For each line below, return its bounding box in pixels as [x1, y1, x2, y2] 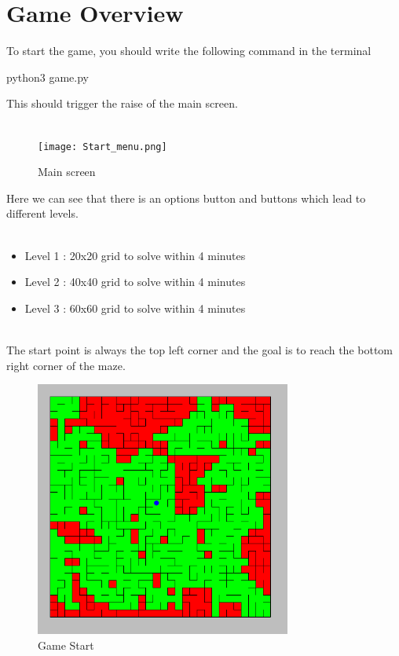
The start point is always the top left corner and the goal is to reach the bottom [6, 341, 393, 357]
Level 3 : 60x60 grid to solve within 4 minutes [24, 299, 246, 316]
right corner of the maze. [6, 357, 126, 373]
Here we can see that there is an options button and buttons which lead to [6, 189, 366, 206]
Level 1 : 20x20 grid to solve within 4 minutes [24, 247, 246, 263]
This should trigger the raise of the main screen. [6, 95, 238, 112]
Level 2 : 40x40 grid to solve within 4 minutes [24, 273, 246, 290]
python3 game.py [6, 68, 90, 85]
